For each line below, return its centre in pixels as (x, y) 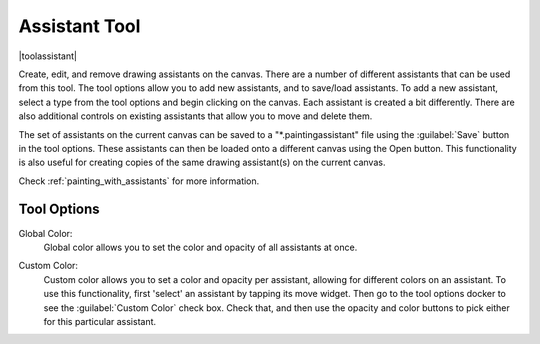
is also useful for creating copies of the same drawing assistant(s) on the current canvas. (202, 162)
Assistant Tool (79, 26)
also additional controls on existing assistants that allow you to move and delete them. (195, 116)
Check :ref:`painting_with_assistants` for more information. (139, 181)
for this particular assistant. (100, 321)
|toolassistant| (47, 56)
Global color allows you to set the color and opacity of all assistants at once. (200, 247)
